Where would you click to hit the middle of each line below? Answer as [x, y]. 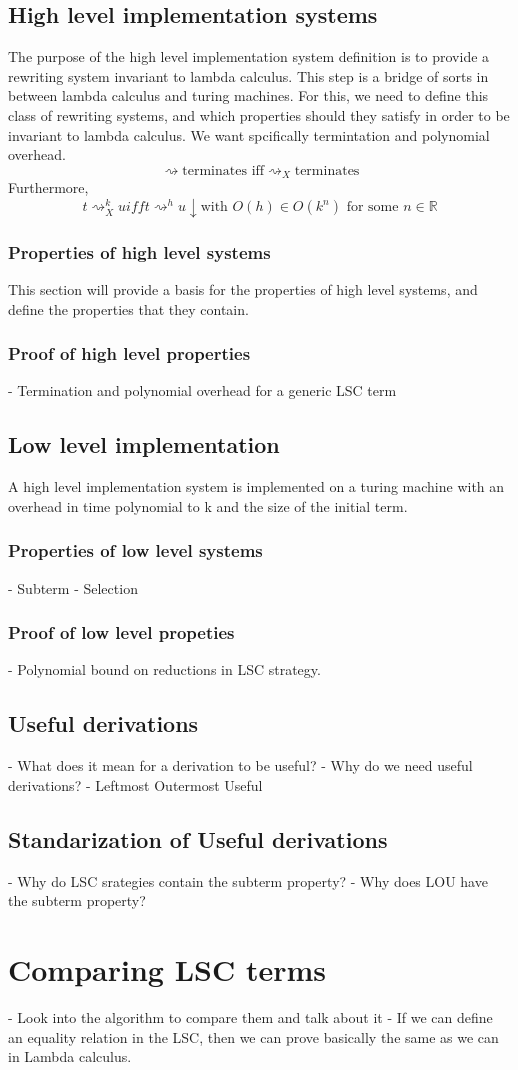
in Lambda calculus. [70, 1056]
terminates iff [223, 170]
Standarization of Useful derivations [198, 838]
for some [372, 207]
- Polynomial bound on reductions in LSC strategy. [164, 669]
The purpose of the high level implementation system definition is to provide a [249, 56]
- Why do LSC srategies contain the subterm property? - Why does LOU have [248, 880]
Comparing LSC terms [167, 969]
